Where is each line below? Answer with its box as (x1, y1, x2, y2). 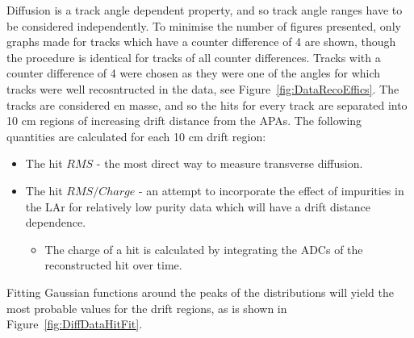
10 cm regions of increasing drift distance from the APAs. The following (6, 112, 362, 129)
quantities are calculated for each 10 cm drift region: (6, 127, 266, 144)
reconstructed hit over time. (44, 257, 182, 273)
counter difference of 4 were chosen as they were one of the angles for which (6, 65, 381, 81)
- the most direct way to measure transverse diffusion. (96, 155, 363, 172)
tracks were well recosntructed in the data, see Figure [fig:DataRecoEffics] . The (6, 80, 399, 97)
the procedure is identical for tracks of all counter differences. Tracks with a (6, 48, 381, 65)
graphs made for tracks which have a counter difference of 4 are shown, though (6, 33, 396, 50)
